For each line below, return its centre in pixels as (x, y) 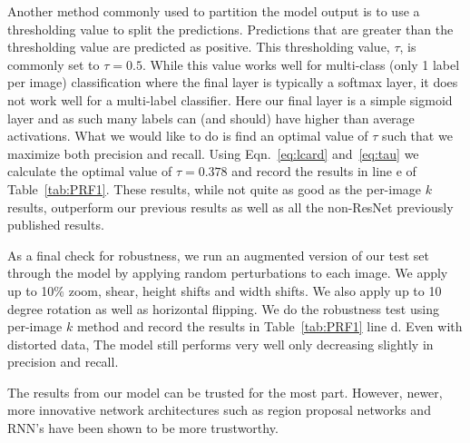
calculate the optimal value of (90, 171)
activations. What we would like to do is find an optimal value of (188, 136)
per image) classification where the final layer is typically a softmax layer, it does (233, 82)
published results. (56, 225)
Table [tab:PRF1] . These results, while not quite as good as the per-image (215, 188)
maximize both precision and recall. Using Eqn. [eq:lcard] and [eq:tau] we (213, 153)
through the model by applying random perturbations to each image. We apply (228, 273)
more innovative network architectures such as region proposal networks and (219, 410)
